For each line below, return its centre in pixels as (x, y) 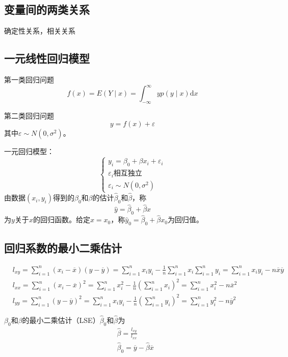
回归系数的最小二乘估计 (63, 247)
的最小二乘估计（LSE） (61, 320)
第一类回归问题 (29, 79)
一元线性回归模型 (47, 58)
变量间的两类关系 (47, 9)
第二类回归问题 (29, 115)
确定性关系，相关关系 (40, 31)
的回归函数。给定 (61, 219)
